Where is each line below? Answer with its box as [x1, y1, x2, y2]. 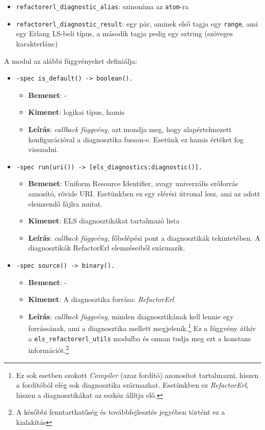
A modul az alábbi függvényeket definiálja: [4, 55, 137, 66]
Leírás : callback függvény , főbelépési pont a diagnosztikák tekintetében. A [28, 232, 260, 243]
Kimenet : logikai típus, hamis [28, 107, 125, 117]
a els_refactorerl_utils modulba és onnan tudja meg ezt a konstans [28, 333, 251, 343]
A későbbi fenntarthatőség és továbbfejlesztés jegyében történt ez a [16, 407, 225, 417]
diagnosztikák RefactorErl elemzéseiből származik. [28, 242, 185, 253]
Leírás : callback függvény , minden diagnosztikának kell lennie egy [28, 311, 234, 321]
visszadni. [28, 144, 59, 155]
